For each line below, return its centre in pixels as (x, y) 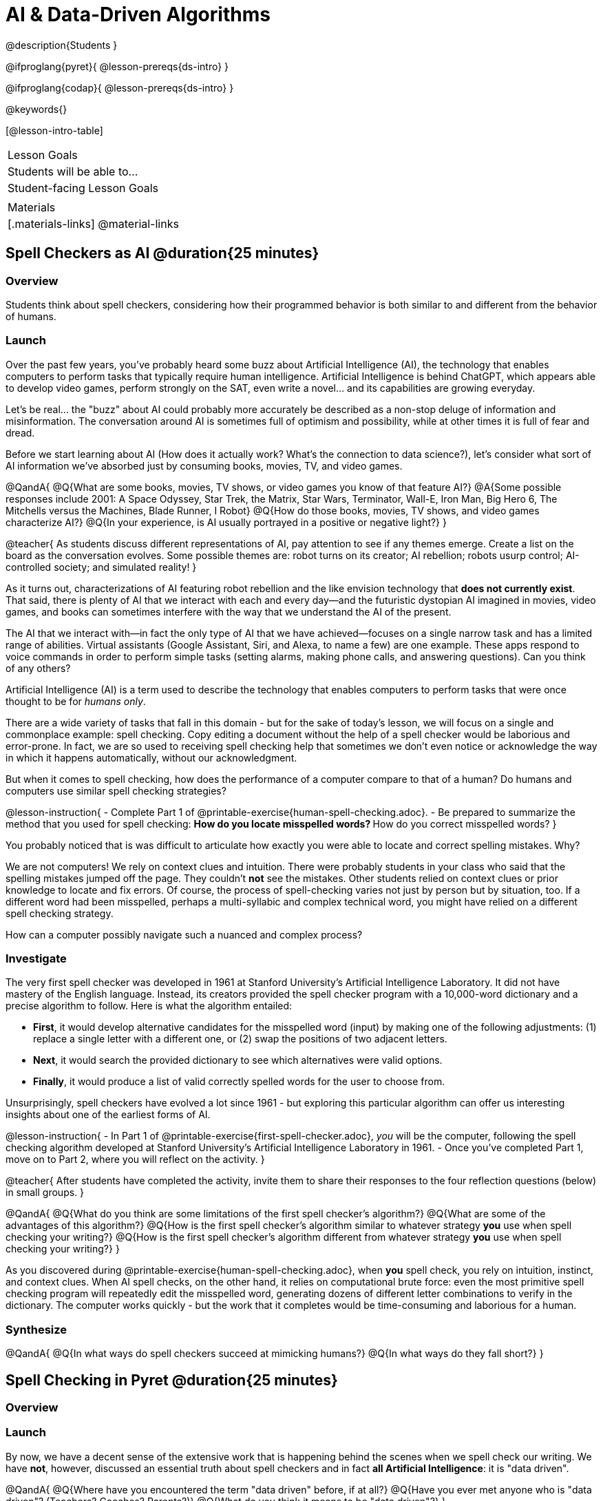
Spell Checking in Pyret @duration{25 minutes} (172, 1380)
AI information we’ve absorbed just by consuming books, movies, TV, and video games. (204, 465)
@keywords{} (36, 109)
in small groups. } (45, 1193)
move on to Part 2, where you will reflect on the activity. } (135, 1159)
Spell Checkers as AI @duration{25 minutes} (162, 253)
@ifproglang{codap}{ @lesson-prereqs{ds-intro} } (120, 87)
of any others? (38, 668)
